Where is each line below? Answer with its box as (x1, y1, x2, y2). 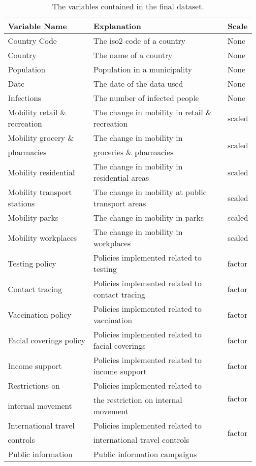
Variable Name (8, 20, 67, 32)
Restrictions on (8, 380, 60, 391)
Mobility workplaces (8, 232, 77, 243)
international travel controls (93, 434, 190, 445)
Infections (8, 92, 41, 103)
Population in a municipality (93, 64, 192, 75)
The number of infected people (93, 92, 199, 103)
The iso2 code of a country (93, 35, 186, 46)
